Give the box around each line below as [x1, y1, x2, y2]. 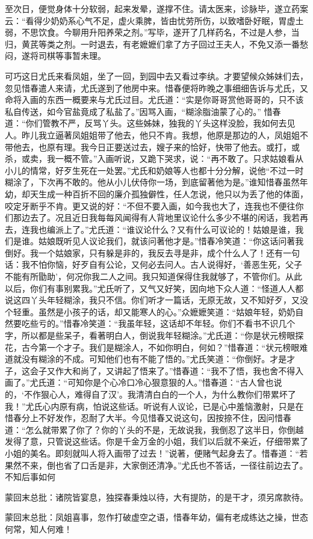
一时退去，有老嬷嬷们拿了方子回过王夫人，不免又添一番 [80, 37, 300, 50]
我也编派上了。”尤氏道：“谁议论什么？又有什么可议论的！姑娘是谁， [29, 223, 296, 235]
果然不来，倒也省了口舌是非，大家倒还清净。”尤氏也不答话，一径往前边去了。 [5, 458, 308, 471]
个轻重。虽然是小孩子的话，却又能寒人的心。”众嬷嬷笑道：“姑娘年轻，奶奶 [5, 305, 296, 318]
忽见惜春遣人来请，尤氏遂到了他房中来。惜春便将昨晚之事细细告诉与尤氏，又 [5, 81, 308, 94]
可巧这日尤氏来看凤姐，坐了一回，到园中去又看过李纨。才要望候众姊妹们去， [5, 69, 308, 82]
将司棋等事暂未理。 [29, 49, 106, 62]
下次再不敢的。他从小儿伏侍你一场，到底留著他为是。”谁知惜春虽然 [38, 176, 300, 188]
